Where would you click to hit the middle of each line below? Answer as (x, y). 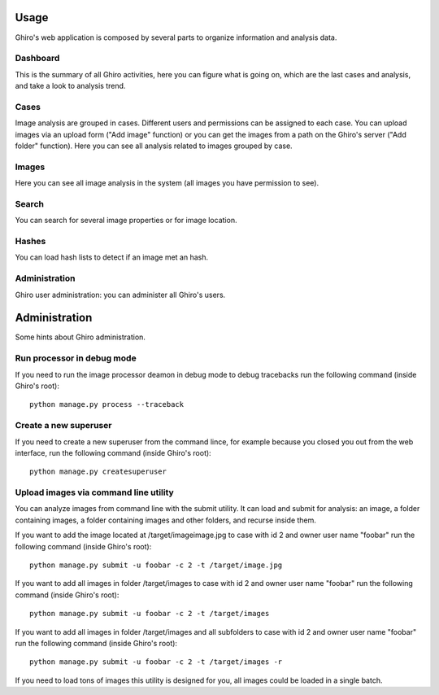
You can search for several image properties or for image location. (126, 221)
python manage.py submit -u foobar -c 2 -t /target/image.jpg (156, 565)
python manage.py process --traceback (107, 404)
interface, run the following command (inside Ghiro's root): (113, 452)
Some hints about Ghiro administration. (80, 337)
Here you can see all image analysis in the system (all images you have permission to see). (167, 183)
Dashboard (37, 59)
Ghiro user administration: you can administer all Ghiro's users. (120, 295)
